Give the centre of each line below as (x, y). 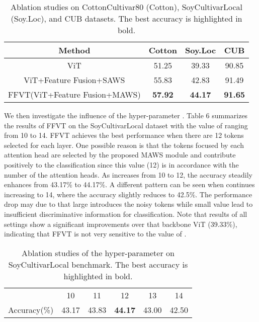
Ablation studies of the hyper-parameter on (98, 253)
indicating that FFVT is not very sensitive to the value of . (95, 234)
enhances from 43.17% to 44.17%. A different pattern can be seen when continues (129, 184)
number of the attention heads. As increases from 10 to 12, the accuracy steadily (128, 174)
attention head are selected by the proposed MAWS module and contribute (120, 155)
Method (74, 50)
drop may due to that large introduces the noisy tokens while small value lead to (128, 204)
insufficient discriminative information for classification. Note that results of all (126, 214)
